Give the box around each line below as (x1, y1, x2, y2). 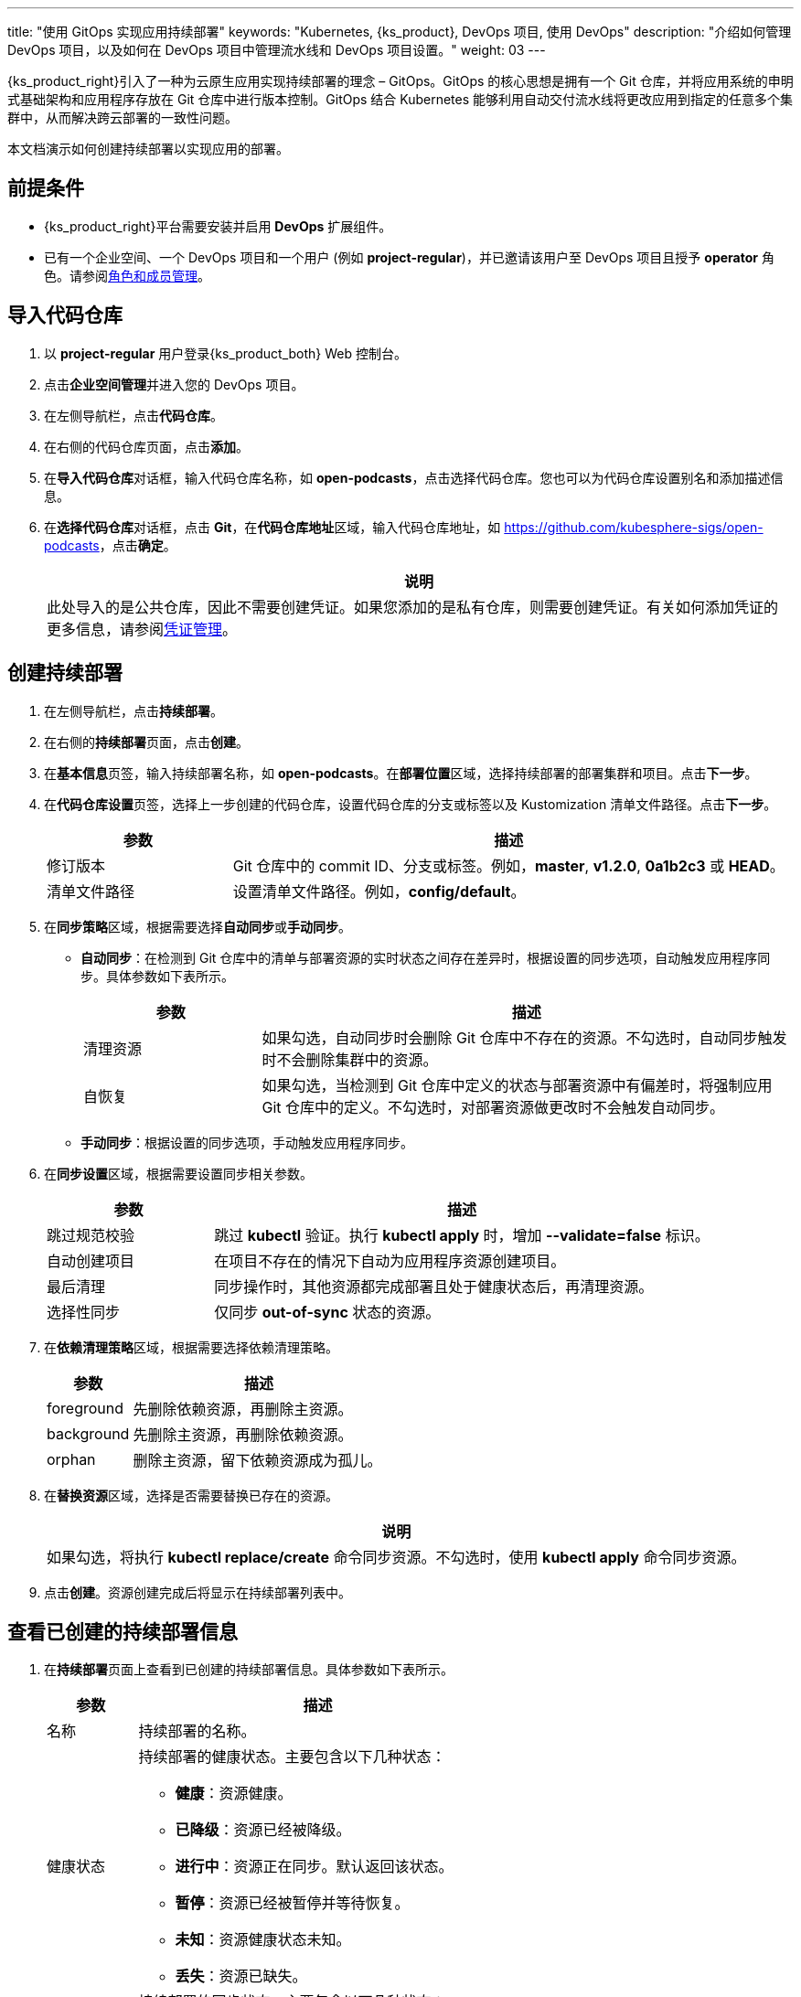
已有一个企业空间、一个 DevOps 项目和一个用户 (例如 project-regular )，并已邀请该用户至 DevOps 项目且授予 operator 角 (44, 249, 774, 265)
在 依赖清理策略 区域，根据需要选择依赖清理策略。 (44, 1339, 338, 1355)
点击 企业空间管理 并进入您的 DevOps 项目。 (44, 376, 304, 392)
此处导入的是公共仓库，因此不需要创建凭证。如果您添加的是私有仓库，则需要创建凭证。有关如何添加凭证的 (47, 597, 779, 616)
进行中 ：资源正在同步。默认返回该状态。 (175, 1857, 454, 1876)
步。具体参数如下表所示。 (80, 967, 234, 984)
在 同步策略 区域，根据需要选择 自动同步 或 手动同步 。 (44, 918, 351, 934)
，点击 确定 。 (99, 537, 176, 553)
